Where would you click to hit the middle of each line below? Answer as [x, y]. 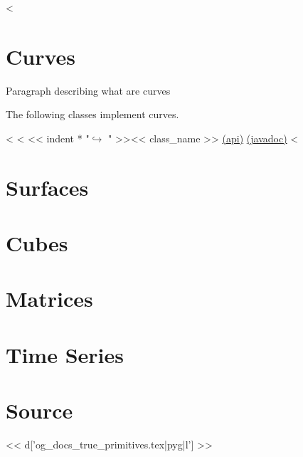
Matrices [49, 299]
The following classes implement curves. [92, 114]
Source [39, 410]
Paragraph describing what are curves [88, 90]
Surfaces [47, 187]
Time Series [65, 354]
